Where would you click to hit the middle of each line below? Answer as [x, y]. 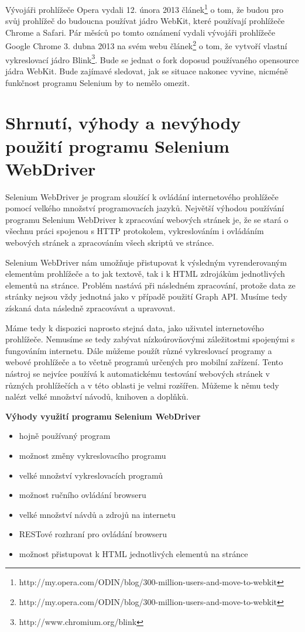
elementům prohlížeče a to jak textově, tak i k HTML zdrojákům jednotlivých [145, 274]
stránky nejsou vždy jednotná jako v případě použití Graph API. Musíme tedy [146, 296]
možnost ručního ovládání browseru [83, 495]
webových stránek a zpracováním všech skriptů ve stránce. [110, 242]
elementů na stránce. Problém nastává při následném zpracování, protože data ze [150, 285]
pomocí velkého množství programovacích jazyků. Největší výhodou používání [145, 208]
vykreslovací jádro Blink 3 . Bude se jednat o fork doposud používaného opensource [152, 59]
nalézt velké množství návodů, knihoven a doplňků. [97, 396]
